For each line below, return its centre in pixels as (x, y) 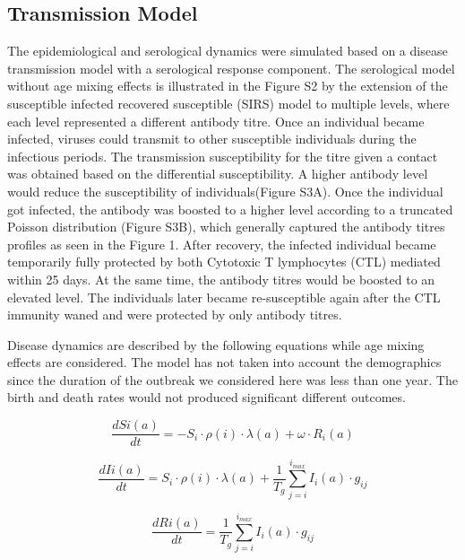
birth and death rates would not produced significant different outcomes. (207, 397)
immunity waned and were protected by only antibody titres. (175, 315)
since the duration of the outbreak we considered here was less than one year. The (232, 379)
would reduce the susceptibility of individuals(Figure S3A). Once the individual (225, 191)
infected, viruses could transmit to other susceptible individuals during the (212, 139)
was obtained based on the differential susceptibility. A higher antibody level (218, 174)
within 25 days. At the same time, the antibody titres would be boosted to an (221, 279)
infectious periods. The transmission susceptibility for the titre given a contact (223, 156)
